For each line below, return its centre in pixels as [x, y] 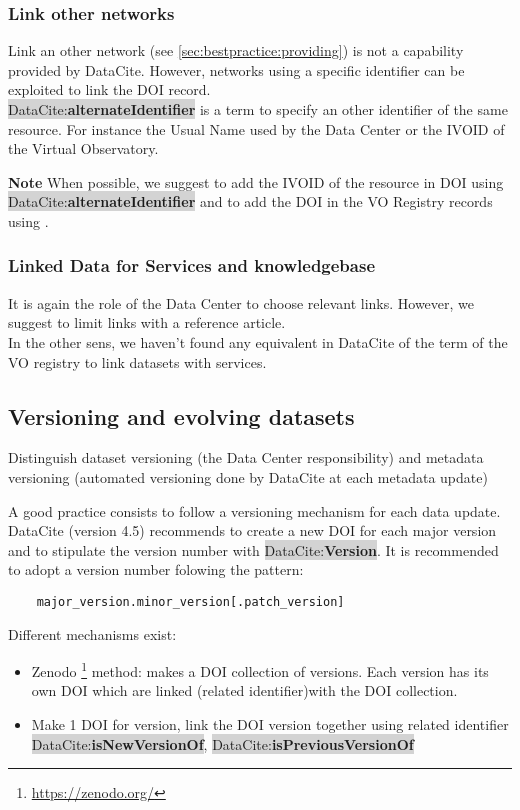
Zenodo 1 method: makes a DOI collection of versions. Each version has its [260, 669]
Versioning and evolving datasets [181, 415]
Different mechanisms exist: [92, 633]
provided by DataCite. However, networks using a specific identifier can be [236, 69]
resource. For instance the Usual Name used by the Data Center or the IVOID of [256, 128]
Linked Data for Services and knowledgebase [192, 265]
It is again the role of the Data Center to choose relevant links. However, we [241, 302]
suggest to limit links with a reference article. [147, 322]
